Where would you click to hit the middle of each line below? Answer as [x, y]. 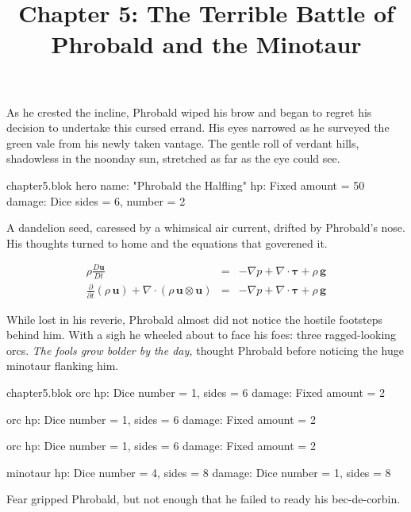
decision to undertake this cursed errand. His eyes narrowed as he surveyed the [198, 127]
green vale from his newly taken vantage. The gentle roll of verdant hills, [183, 142]
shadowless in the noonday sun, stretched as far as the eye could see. [173, 158]
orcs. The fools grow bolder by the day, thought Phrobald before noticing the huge [205, 350]
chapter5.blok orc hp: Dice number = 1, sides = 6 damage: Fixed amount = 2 [196, 392]
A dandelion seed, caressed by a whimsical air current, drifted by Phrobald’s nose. [206, 227]
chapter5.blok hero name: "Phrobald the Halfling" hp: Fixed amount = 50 [186, 185]
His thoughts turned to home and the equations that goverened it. [167, 243]
